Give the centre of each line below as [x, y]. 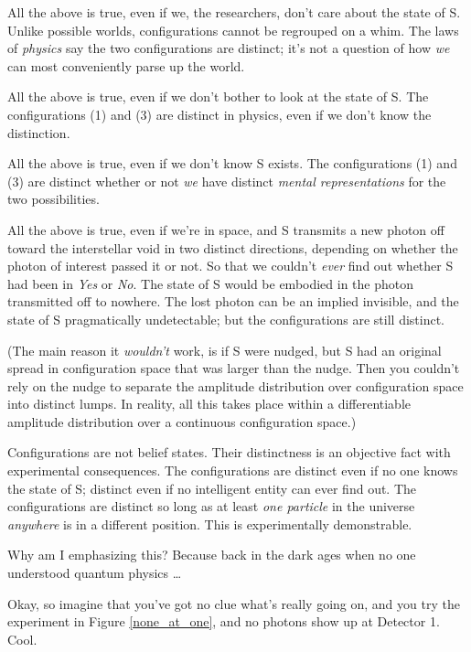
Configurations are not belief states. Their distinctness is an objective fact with [229, 452]
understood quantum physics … [95, 573]
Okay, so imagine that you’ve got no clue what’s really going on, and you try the [234, 603]
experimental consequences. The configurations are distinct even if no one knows [233, 470]
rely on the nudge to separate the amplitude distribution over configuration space [235, 385]
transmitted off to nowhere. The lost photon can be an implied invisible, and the [233, 301]
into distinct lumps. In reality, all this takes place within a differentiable [209, 404]
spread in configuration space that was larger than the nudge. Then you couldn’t [234, 368]
